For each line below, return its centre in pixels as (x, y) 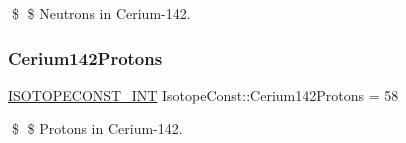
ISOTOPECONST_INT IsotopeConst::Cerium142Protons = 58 (203, 94)
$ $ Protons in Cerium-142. (97, 128)
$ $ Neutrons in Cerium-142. (101, 13)
